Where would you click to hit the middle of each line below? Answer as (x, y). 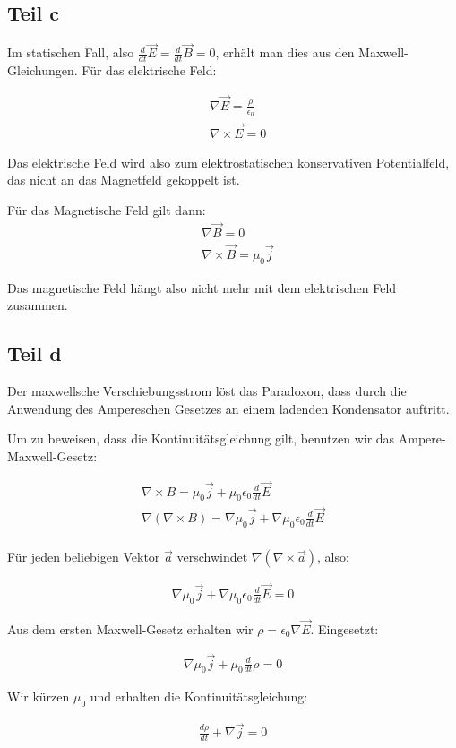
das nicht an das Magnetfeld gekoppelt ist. (124, 180)
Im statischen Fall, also (71, 52)
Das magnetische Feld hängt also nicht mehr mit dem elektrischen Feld (202, 287)
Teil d (34, 353)
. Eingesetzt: (344, 628)
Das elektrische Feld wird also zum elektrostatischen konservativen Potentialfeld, (228, 162)
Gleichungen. (43, 70)
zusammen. (38, 305)
